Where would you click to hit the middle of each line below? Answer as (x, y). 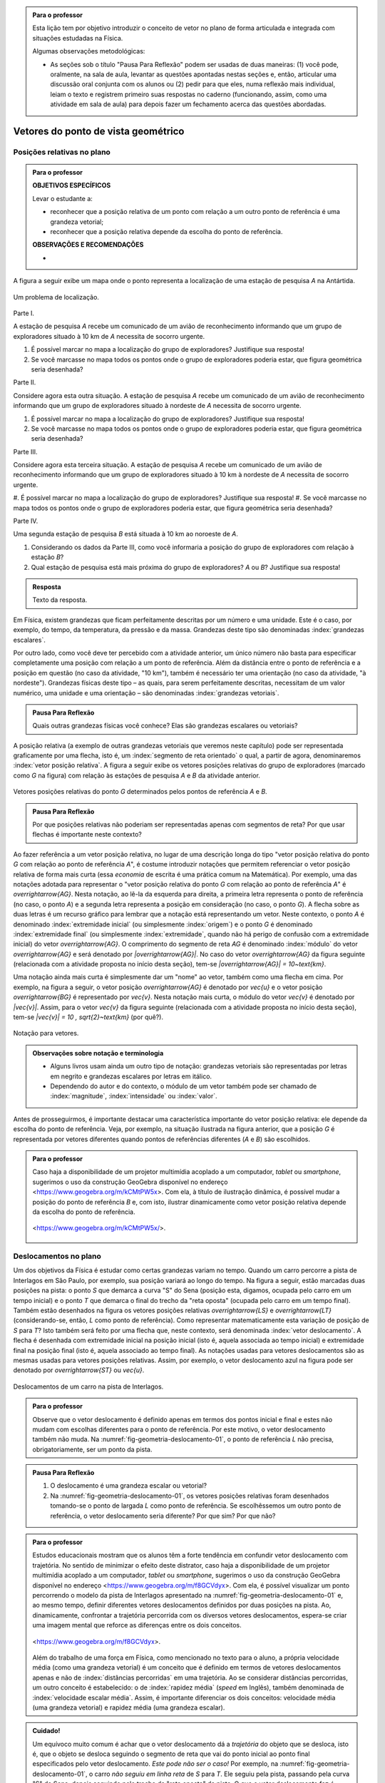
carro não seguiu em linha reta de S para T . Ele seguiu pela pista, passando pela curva (222, 1774)
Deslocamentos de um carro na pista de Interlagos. (88, 1386)
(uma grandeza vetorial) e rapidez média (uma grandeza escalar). (129, 1707)
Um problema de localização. (56, 297)
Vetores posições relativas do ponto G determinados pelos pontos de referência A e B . (140, 792)
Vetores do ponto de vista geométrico (99, 131)
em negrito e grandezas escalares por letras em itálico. (131, 1076)
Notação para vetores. (46, 1033)
